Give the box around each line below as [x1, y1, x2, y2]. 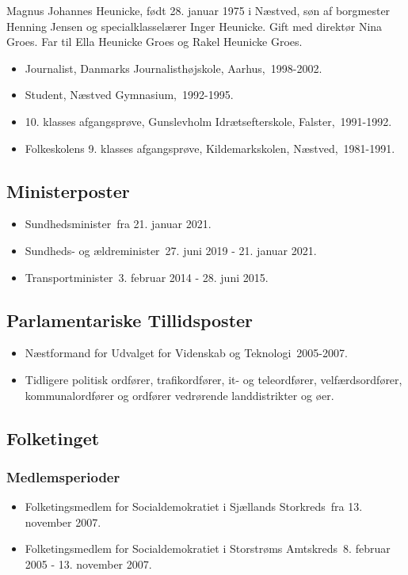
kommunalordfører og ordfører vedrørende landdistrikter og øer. [25, 387, 334, 403]
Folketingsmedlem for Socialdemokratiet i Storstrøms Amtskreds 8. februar [25, 540, 391, 557]
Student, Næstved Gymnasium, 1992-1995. [25, 86, 234, 103]
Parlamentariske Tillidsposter [6, 307, 254, 332]
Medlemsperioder [6, 466, 120, 486]
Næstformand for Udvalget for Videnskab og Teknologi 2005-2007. [25, 345, 348, 361]
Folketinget [6, 425, 100, 450]
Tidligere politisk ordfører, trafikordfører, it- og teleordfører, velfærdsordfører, [25, 371, 402, 387]
